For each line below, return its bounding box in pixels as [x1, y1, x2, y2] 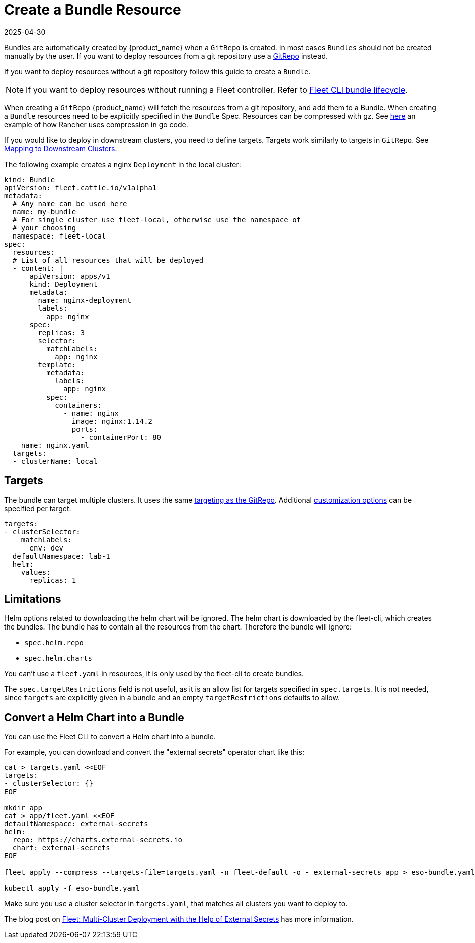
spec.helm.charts [24, 654, 92, 663]
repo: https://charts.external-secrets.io [12, 836, 183, 844]
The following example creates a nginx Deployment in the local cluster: [4, 160, 241, 169]
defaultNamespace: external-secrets [4, 820, 148, 828]
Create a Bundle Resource [4, 1, 181, 18]
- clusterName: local [12, 457, 98, 465]
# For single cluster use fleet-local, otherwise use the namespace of [12, 215, 301, 224]
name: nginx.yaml [21, 441, 89, 449]
